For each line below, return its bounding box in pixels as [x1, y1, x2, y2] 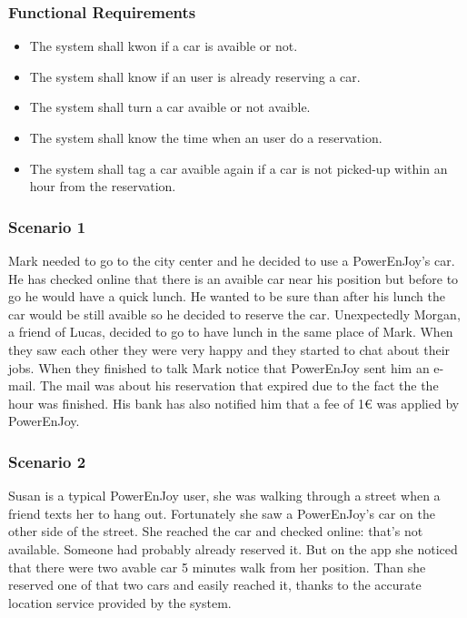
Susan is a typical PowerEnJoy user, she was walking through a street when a [8, 486, 441, 505]
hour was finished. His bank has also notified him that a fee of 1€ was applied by [8, 393, 460, 412]
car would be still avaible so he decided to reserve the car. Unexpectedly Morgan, [8, 304, 461, 323]
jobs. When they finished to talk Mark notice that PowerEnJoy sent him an [8, 358, 430, 377]
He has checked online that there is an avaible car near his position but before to [8, 268, 459, 288]
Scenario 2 [8, 450, 86, 472]
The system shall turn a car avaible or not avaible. [29, 97, 311, 117]
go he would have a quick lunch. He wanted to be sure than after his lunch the [8, 287, 445, 306]
